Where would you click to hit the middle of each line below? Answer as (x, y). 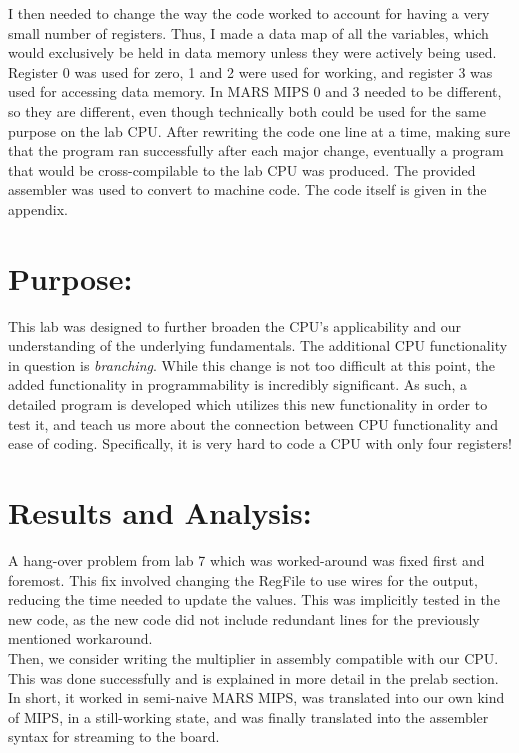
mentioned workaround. (80, 638)
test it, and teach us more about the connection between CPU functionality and (253, 423)
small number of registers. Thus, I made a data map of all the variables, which (248, 32)
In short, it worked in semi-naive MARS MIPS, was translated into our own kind (256, 697)
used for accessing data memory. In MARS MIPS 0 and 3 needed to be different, (255, 91)
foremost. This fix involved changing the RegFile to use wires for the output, (243, 579)
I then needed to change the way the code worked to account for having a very (249, 13)
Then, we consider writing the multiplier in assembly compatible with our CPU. (253, 657)
